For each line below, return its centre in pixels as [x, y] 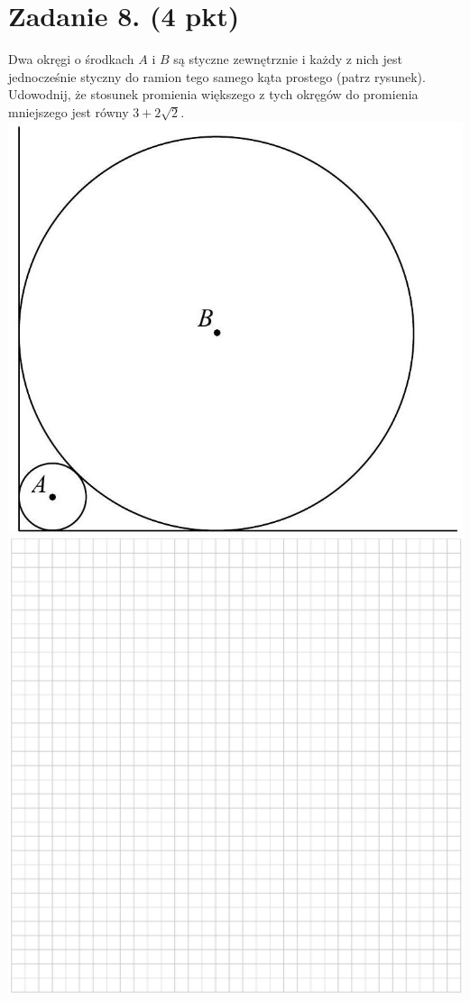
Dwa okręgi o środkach [71, 59]
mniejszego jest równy [69, 111]
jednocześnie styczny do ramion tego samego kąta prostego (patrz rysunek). [217, 76]
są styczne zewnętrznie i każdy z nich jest [288, 59]
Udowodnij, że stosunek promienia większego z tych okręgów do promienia [213, 94]
